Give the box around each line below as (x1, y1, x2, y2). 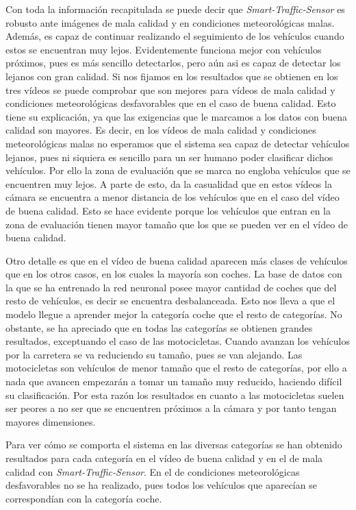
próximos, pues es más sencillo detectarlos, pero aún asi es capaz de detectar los (5, 56, 341, 70)
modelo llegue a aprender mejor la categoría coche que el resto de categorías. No (5, 307, 342, 321)
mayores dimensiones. (5, 414, 96, 428)
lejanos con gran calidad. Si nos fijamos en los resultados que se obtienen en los (5, 69, 338, 83)
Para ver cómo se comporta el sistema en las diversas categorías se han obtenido (5, 437, 342, 452)
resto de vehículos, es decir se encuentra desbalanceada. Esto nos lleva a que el (5, 293, 335, 308)
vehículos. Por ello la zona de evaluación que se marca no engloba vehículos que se (5, 163, 351, 178)
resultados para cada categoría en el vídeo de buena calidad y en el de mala (5, 451, 323, 465)
